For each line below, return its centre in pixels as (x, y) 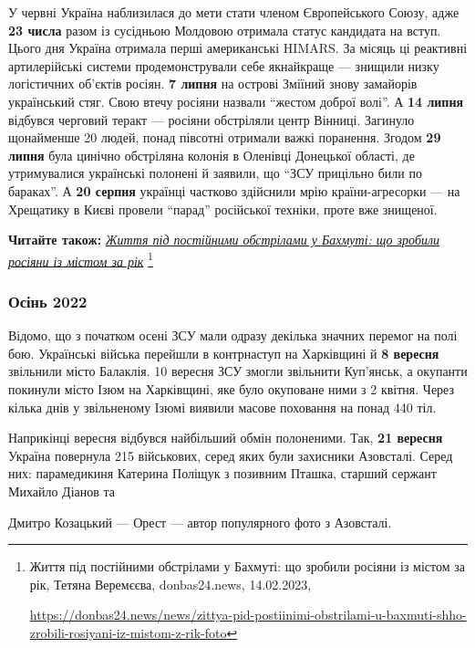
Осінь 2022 (48, 301)
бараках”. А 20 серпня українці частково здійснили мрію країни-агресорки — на (234, 190)
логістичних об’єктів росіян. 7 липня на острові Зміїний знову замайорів (213, 84)
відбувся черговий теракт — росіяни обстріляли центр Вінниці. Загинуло (212, 119)
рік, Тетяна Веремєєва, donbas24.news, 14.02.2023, (170, 584)
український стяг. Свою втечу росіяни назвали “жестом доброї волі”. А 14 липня (236, 101)
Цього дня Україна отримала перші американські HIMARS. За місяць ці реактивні (238, 48)
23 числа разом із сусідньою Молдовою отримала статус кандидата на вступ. (225, 30)
